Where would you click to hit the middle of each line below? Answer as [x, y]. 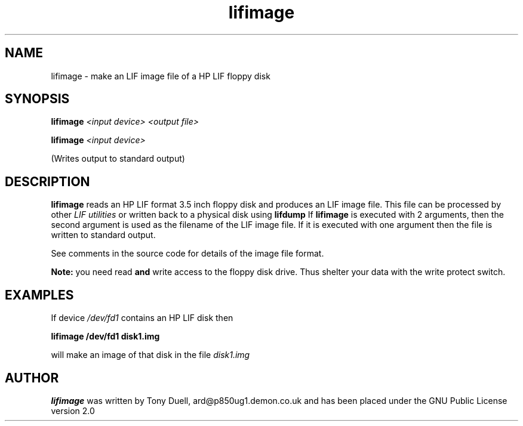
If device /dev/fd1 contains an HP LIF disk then [142, 318]
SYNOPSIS [37, 99]
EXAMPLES [39, 295]
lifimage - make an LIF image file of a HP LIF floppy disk [161, 76]
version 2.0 [73, 410]
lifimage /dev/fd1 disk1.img [105, 337]
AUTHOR [32, 378]
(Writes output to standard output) [118, 159]
